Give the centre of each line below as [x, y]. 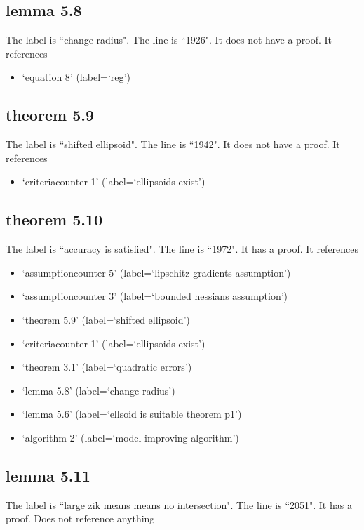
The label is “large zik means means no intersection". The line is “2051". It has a [179, 504]
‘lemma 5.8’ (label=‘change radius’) [99, 390]
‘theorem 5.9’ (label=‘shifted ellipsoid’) [106, 319]
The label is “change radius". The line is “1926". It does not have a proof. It [169, 40]
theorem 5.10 [54, 219]
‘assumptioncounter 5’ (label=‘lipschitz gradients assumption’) [156, 272]
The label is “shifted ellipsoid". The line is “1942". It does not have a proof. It [173, 144]
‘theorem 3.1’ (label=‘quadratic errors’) [107, 367]
